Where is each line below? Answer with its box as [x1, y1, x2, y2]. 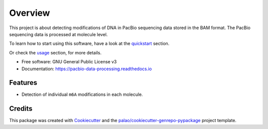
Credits [9, 104, 33, 113]
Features [9, 79, 37, 87]
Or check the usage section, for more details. [9, 49, 102, 55]
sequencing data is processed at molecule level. [9, 31, 108, 37]
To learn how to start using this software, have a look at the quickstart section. [9, 41, 170, 46]
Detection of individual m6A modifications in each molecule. [21, 91, 143, 97]
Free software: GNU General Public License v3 [21, 59, 117, 65]
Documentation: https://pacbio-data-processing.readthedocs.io [21, 66, 152, 72]
